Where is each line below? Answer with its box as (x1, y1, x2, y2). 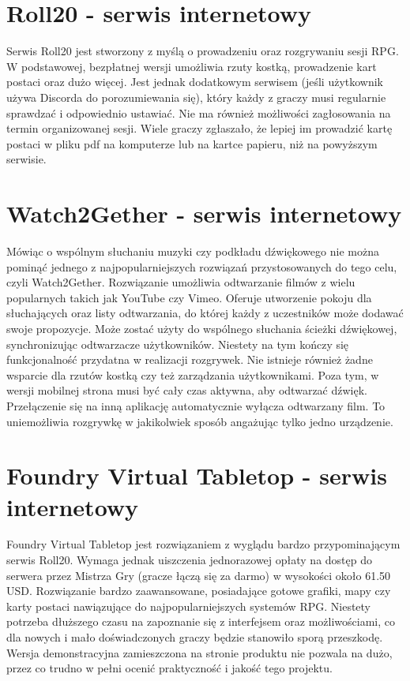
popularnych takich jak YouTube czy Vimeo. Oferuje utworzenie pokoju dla (6, 289, 372, 305)
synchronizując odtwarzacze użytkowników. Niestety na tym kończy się (6, 335, 349, 352)
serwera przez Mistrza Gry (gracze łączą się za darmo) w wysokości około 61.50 (6, 567, 391, 583)
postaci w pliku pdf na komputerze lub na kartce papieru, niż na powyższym (6, 135, 378, 152)
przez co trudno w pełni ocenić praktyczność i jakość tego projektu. (6, 660, 333, 676)
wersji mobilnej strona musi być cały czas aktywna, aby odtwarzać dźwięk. (6, 382, 367, 398)
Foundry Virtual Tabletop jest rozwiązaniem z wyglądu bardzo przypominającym (6, 536, 401, 552)
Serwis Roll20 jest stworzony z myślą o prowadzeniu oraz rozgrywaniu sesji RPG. (6, 43, 399, 59)
